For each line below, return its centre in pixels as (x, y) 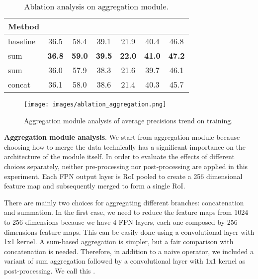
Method (24, 26)
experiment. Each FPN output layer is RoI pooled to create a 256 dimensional (123, 176)
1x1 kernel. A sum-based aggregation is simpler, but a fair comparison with (119, 241)
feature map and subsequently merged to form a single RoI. (95, 186)
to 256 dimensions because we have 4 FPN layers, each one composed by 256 (121, 222)
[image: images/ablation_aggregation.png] (95, 104)
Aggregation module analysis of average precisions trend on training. (129, 120)
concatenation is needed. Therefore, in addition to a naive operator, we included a (129, 251)
